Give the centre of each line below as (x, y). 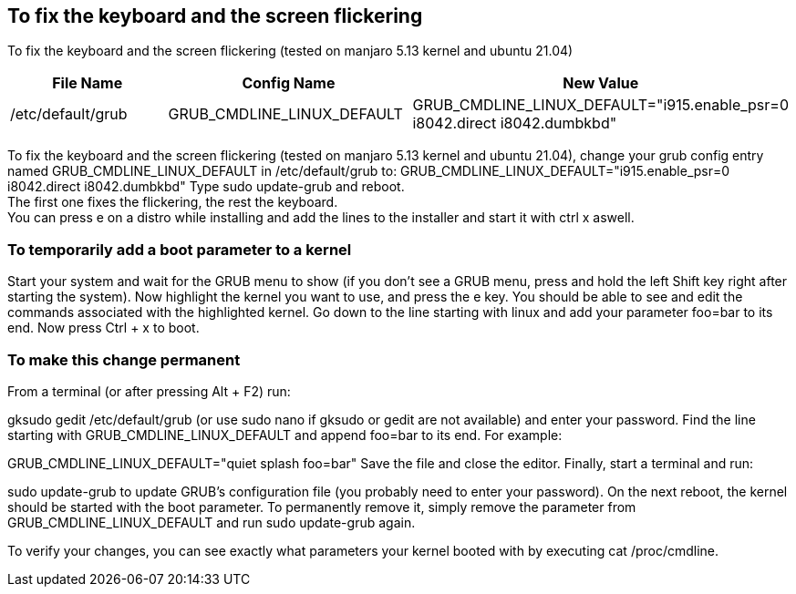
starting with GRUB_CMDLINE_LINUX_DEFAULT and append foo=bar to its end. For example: (285, 435)
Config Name (289, 83)
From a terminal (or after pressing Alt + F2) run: (149, 391)
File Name (88, 83)
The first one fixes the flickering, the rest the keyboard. (173, 202)
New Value (601, 83)
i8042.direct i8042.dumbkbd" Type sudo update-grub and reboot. (206, 187)
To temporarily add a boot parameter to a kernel (180, 249)
